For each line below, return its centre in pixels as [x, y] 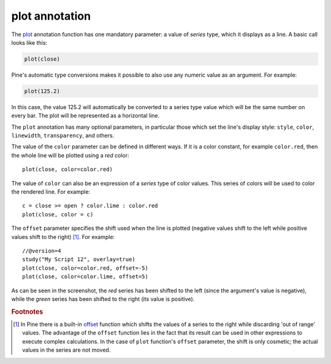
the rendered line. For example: [51, 192]
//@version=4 [42, 251]
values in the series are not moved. [67, 350]
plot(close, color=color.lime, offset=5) [85, 277]
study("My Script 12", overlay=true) [79, 260]
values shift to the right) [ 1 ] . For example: [63, 237]
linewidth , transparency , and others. [63, 135]
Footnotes [27, 311]
